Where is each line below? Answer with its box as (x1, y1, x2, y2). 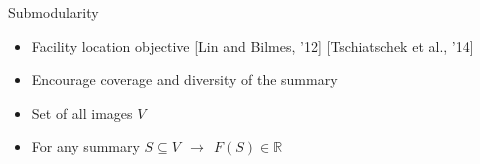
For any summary (31, 136, 140, 157)
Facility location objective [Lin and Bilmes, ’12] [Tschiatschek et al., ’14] (31, 35, 474, 56)
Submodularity (8, 2, 99, 22)
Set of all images (31, 102, 133, 123)
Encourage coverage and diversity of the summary (31, 69, 338, 90)
